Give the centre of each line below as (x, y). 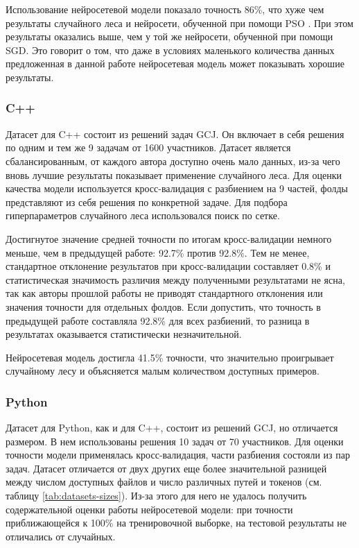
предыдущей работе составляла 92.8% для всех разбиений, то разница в (158, 320)
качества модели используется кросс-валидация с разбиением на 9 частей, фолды (177, 188)
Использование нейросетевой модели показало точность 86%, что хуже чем (165, 9)
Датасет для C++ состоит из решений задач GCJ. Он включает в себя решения (175, 134)
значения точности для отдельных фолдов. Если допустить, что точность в (163, 306)
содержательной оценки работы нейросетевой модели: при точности (149, 509)
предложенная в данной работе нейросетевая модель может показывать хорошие (175, 63)
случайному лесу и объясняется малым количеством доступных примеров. (163, 371)
